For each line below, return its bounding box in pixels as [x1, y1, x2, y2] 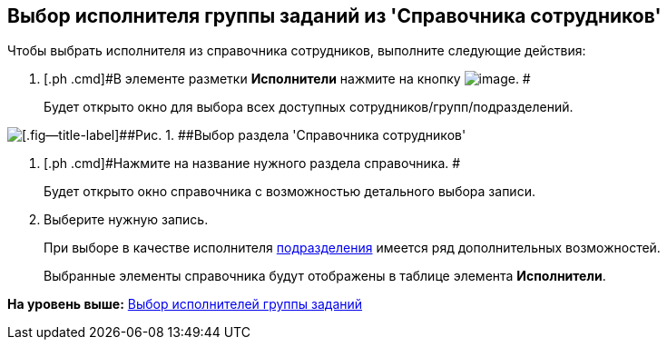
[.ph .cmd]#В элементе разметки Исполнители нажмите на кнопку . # [44, 71, 531, 87]
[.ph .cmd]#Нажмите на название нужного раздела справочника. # [44, 155, 461, 172]
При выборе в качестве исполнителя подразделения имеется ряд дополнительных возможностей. [44, 240, 661, 256]
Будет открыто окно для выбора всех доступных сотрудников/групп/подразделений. [44, 99, 574, 115]
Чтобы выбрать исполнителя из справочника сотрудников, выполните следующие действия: [7, 43, 586, 59]
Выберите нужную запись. [44, 212, 209, 228]
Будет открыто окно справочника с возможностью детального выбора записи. [44, 183, 535, 200]
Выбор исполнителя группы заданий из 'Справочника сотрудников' [7, 5, 662, 27]
